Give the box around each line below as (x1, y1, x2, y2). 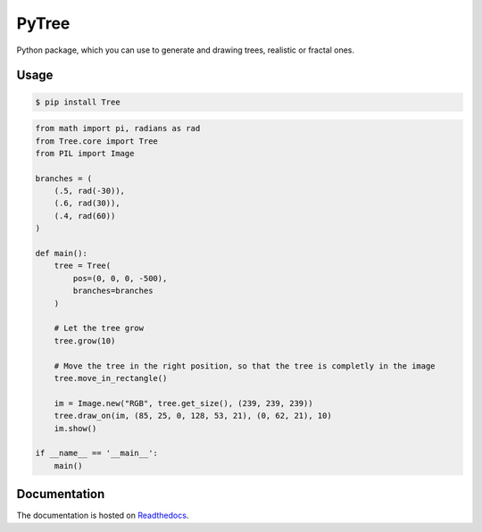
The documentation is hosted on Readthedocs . (16, 510, 189, 521)
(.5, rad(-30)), (54, 186, 125, 196)
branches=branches (72, 286, 154, 296)
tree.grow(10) (54, 336, 116, 345)
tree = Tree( (54, 261, 112, 271)
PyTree (16, 13, 71, 33)
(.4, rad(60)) (54, 211, 116, 220)
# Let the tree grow (54, 323, 145, 334)
